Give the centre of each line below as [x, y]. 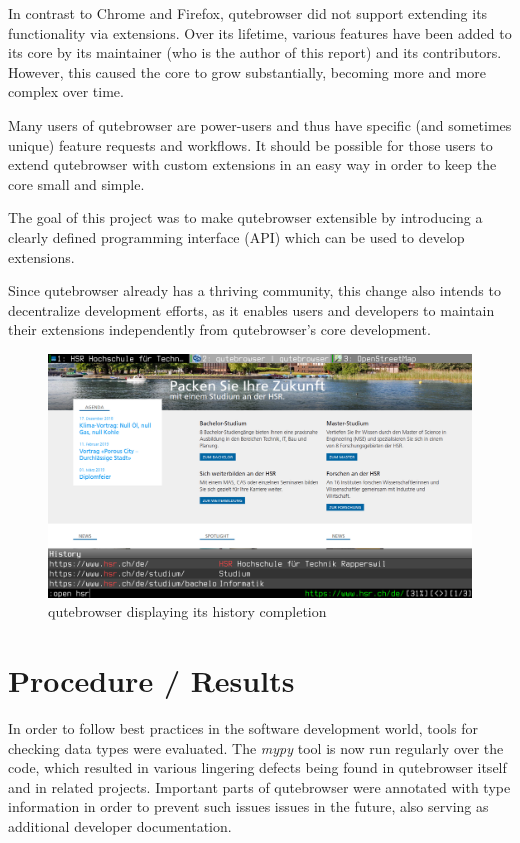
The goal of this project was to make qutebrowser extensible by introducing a [245, 217]
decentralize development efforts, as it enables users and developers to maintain [251, 309]
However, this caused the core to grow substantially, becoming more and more [247, 71]
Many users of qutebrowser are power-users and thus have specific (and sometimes [260, 124]
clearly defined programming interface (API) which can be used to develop [236, 236]
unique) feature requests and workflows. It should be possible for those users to [250, 144]
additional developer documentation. [120, 826]
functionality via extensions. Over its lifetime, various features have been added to [260, 32]
